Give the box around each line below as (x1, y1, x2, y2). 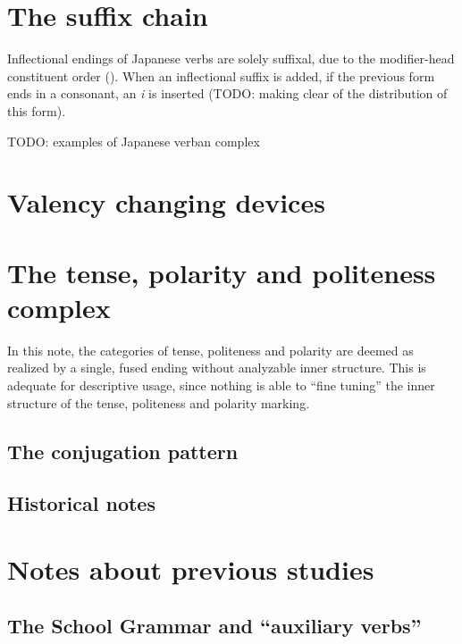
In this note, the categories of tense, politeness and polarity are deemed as (7, 340, 414, 359)
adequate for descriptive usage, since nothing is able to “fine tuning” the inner (7, 375, 435, 394)
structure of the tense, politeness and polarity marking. (7, 393, 310, 412)
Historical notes (7, 489, 155, 517)
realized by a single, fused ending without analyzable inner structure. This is (7, 358, 426, 377)
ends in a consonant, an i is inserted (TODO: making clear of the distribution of (7, 84, 448, 103)
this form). (7, 101, 66, 120)
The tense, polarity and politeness (7, 254, 436, 290)
